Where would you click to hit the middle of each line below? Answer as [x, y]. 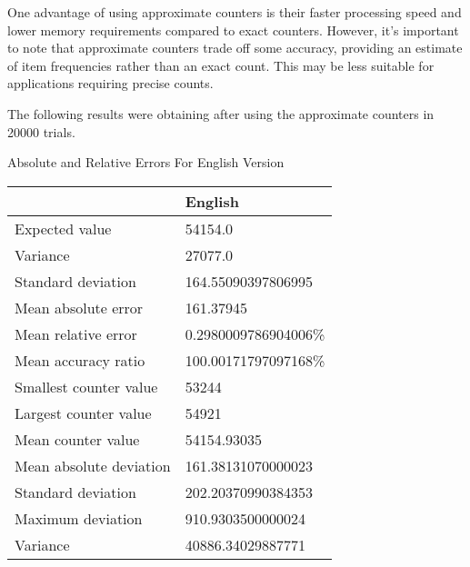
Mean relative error [76, 333]
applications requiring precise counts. [110, 83]
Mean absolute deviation [93, 465]
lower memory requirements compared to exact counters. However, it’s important [233, 30]
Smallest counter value [86, 386]
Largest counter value [83, 413]
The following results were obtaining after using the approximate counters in [221, 113]
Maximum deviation [79, 518]
